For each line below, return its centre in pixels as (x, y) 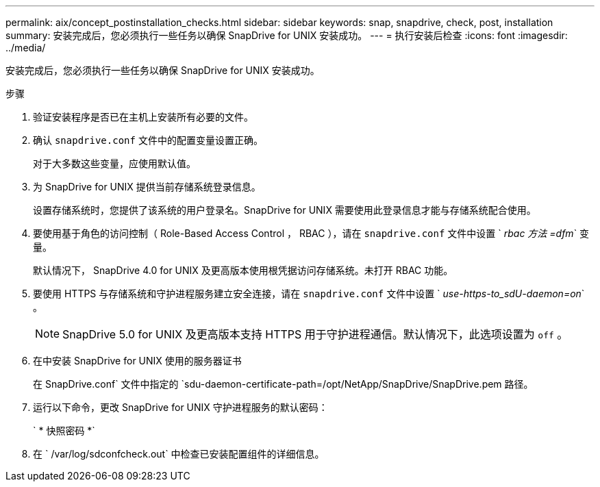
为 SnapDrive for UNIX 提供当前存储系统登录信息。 (147, 187)
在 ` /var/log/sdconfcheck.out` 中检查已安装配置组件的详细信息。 (179, 454)
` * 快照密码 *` (64, 430)
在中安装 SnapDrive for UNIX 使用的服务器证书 (137, 361)
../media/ (26, 48)
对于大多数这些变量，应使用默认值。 (114, 163)
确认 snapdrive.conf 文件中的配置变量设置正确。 (148, 140)
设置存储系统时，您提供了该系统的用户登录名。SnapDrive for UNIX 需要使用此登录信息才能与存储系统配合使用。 (285, 210)
